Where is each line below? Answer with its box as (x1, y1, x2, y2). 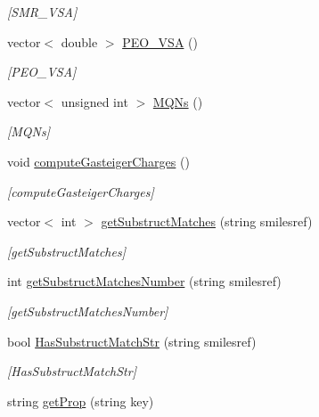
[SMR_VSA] (7, 3, 78, 20)
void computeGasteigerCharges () (7, 151, 190, 170)
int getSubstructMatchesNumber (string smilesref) (7, 272, 282, 290)
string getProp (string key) (7, 391, 154, 410)
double (61, 32, 98, 51)
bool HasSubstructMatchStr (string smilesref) (7, 331, 257, 350)
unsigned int (61, 92, 128, 110)
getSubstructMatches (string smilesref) (101, 212, 313, 231)
